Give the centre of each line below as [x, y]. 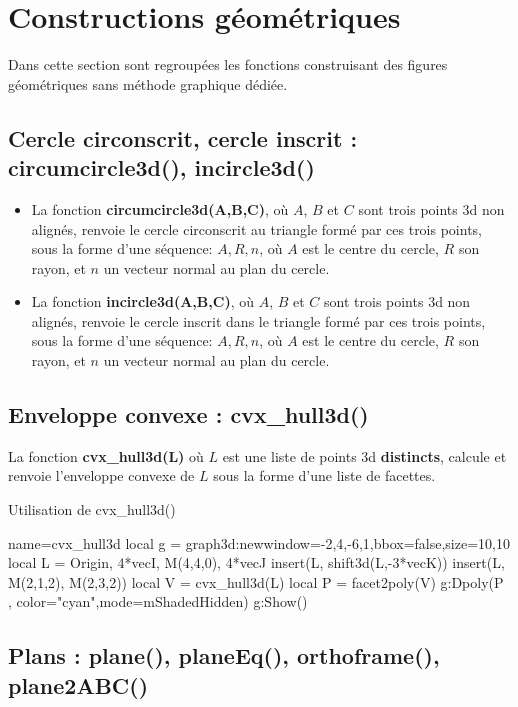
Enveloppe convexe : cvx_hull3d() [188, 414]
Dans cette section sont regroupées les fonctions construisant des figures [228, 64]
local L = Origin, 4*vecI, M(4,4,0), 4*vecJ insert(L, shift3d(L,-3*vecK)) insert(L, [256, 562]
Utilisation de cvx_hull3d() [92, 509]
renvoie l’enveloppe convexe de [101, 475]
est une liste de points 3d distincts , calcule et [364, 455]
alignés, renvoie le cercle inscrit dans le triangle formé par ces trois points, [258, 320]
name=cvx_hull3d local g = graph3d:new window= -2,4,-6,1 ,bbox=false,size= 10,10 [259, 542]
